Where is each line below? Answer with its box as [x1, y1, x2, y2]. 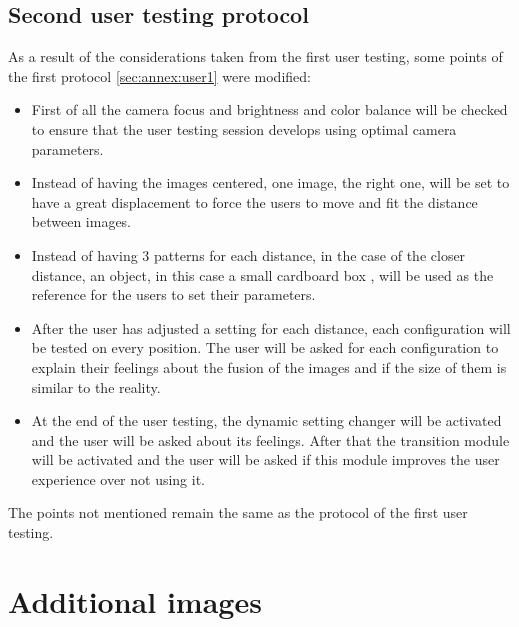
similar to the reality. [31, 376, 161, 397]
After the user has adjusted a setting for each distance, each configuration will [31, 317, 511, 338]
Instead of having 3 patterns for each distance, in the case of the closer [31, 244, 466, 265]
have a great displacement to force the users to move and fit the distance [31, 191, 478, 212]
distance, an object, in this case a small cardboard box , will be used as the [31, 264, 494, 285]
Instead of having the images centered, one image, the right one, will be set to [31, 172, 510, 193]
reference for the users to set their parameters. [31, 284, 316, 305]
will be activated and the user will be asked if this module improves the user [31, 449, 500, 470]
